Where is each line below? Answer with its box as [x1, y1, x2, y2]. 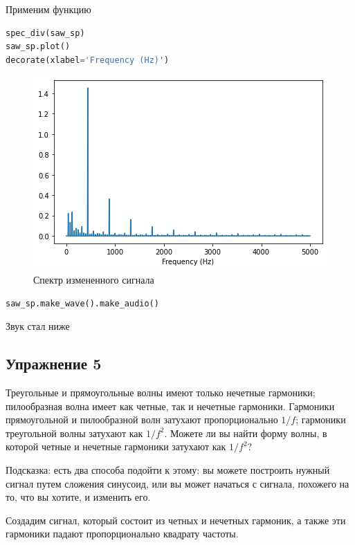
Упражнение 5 [6, 353, 102, 374]
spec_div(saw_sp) [6, 28, 85, 38]
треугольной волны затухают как [6, 425, 143, 440]
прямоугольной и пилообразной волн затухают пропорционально [6, 412, 278, 427]
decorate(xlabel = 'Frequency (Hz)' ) [6, 55, 170, 65]
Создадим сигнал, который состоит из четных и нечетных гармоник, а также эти [6, 512, 346, 527]
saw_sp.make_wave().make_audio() [6, 298, 159, 308]
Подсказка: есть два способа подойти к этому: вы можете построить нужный [6, 462, 330, 477]
